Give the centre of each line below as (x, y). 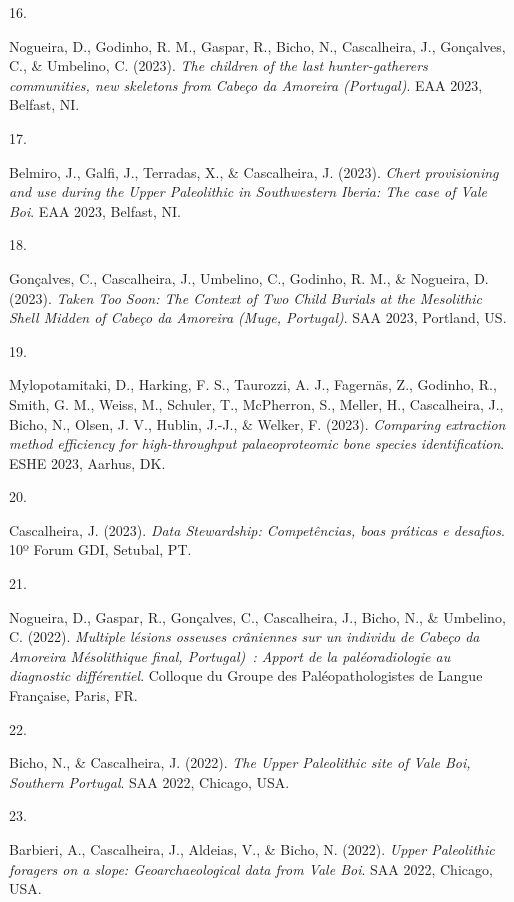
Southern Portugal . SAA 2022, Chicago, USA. (149, 781)
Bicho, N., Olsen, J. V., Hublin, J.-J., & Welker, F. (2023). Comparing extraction (257, 423)
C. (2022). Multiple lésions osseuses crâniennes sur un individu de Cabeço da (244, 636)
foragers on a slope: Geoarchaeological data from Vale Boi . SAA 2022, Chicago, (251, 868)
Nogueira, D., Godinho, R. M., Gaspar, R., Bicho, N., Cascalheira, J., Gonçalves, (257, 45)
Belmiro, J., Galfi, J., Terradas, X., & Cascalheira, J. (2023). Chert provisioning (254, 171)
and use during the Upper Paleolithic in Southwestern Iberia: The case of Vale (248, 191)
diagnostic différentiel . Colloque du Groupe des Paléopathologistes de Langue (246, 675)
